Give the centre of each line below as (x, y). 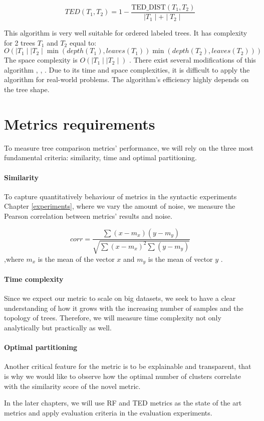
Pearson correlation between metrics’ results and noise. (88, 216)
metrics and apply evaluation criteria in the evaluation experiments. (108, 412)
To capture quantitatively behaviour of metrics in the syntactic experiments (120, 196)
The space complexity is (41, 60)
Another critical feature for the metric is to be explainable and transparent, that (128, 366)
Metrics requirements (80, 123)
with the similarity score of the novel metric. (72, 386)
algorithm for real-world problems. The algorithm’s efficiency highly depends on (126, 79)
